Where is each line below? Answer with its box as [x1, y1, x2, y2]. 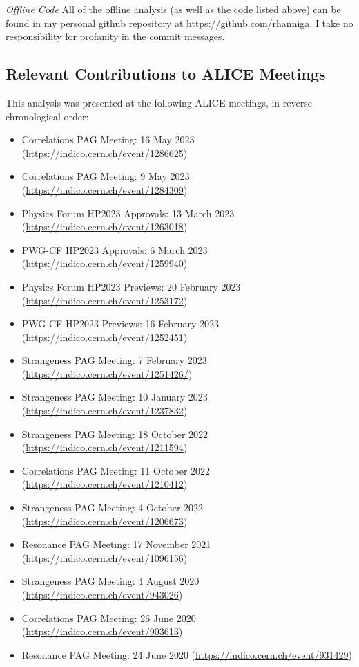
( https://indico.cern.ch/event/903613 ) [21, 624, 183, 639]
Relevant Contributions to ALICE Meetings [6, 63, 326, 84]
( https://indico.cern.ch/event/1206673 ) [21, 513, 188, 528]
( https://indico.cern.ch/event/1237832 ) [21, 403, 188, 418]
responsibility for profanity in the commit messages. [6, 29, 225, 44]
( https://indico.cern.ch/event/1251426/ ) [21, 366, 193, 381]
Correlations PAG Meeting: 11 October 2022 [21, 463, 211, 477]
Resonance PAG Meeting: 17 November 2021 [21, 537, 211, 551]
